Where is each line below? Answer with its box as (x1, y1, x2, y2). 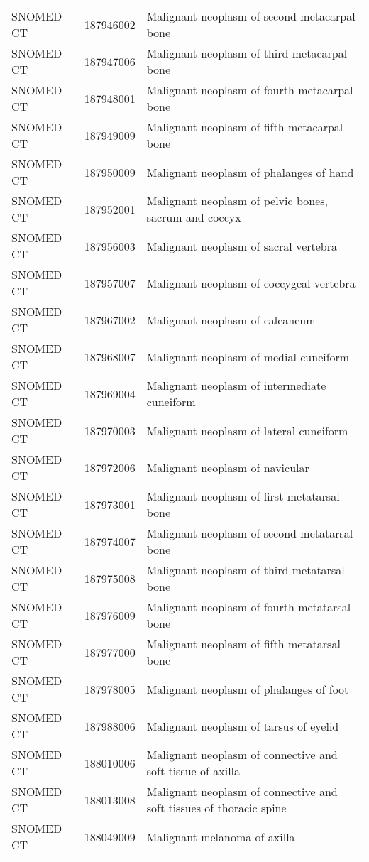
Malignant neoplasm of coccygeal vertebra (146, 274, 356, 291)
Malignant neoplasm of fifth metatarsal (146, 635, 341, 652)
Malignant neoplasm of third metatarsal (146, 562, 345, 578)
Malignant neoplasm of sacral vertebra (146, 237, 338, 254)
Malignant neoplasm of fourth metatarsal (146, 599, 351, 615)
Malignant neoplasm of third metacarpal (146, 45, 348, 61)
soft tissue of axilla (146, 763, 241, 779)
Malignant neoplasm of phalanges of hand (146, 163, 354, 180)
